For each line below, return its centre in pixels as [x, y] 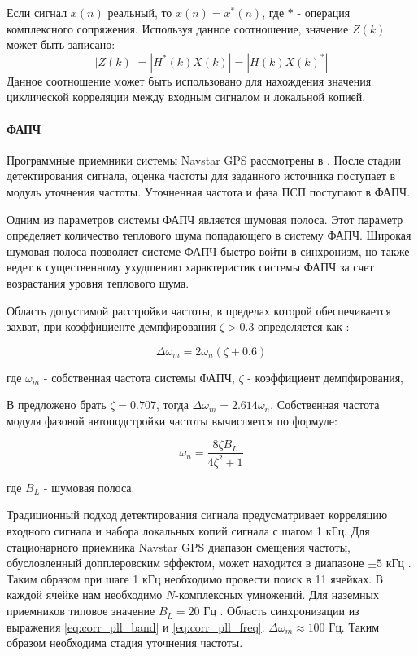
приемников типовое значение [81, 611]
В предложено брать [57, 405]
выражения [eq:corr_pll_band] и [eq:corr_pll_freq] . [136, 626]
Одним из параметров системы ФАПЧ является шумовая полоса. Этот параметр [205, 219]
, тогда [172, 405]
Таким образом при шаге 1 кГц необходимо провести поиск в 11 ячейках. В [195, 578]
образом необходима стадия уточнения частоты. [125, 643]
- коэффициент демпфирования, [326, 377]
